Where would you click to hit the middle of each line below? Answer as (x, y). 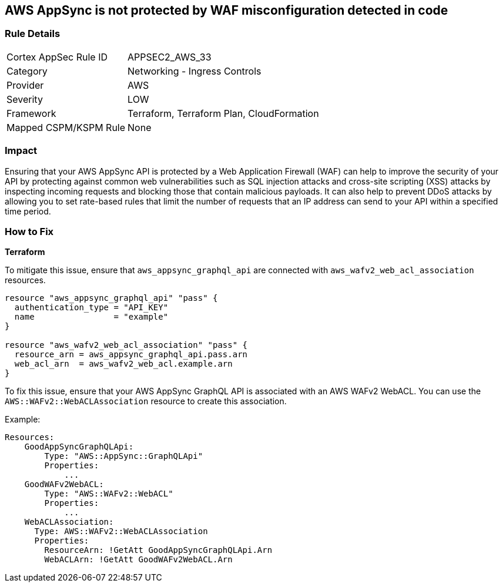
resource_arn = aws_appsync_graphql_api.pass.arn (131, 355)
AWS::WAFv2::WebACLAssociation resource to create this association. (146, 401)
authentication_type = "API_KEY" (91, 308)
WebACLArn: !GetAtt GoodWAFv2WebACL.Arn (138, 560)
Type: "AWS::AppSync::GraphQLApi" (124, 456)
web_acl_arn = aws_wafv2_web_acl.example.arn (123, 364)
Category (27, 71)
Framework (31, 113)
